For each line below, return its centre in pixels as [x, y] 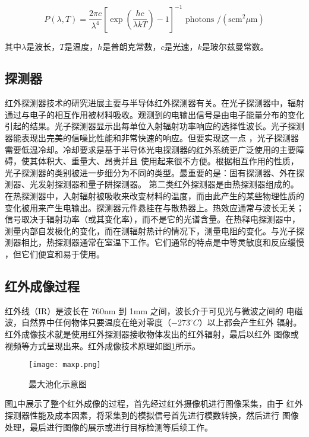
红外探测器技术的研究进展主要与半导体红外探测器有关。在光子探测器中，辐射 [154, 103]
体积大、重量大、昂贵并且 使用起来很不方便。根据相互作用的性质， [168, 161]
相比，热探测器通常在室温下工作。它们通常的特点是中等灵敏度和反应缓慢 [163, 242]
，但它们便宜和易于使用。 [55, 254]
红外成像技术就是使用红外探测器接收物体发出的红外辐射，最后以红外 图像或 [152, 334]
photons [200, 19]
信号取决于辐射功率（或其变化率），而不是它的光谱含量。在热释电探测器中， [152, 219]
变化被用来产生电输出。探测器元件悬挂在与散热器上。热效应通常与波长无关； [154, 207]
